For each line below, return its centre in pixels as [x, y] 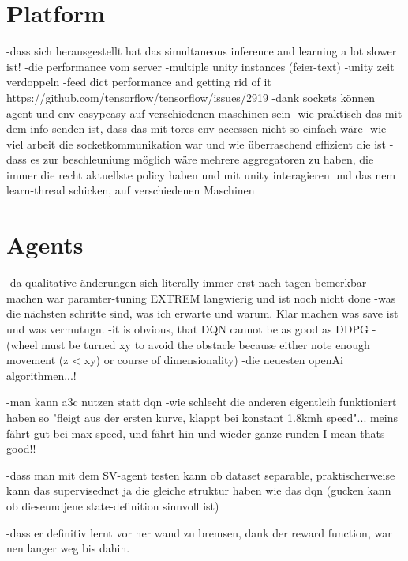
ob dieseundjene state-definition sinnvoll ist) [113, 505]
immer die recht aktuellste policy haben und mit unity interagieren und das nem [201, 174]
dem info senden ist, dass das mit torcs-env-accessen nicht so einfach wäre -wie [197, 128]
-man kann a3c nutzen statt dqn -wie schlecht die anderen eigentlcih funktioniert [202, 402]
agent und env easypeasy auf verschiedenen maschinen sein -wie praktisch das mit [204, 113]
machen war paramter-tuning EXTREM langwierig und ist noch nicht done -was [201, 297]
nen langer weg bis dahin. [68, 548]
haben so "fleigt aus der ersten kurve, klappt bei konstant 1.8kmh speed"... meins [202, 417]
